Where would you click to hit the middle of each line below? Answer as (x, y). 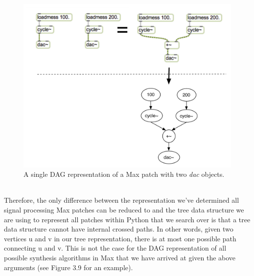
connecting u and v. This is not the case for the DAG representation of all (115, 248)
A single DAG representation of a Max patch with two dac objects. (124, 174)
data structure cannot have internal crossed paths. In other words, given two (119, 229)
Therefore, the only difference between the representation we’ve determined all (122, 200)
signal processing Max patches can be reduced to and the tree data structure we (124, 209)
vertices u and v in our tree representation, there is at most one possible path (120, 238)
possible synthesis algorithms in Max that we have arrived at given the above (120, 257)
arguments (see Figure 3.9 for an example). (69, 267)
